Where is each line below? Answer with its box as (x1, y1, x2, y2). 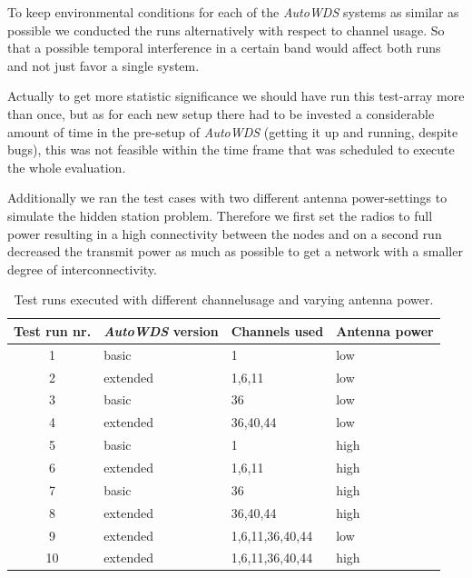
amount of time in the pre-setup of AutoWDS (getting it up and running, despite (7, 122, 458, 141)
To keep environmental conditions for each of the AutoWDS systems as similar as (7, 3, 459, 21)
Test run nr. (14, 321, 92, 340)
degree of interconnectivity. (7, 259, 157, 278)
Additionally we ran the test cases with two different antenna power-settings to (7, 188, 447, 207)
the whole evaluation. (7, 157, 126, 176)
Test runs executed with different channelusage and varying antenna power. (14, 290, 434, 309)
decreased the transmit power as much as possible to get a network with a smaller (7, 242, 463, 261)
